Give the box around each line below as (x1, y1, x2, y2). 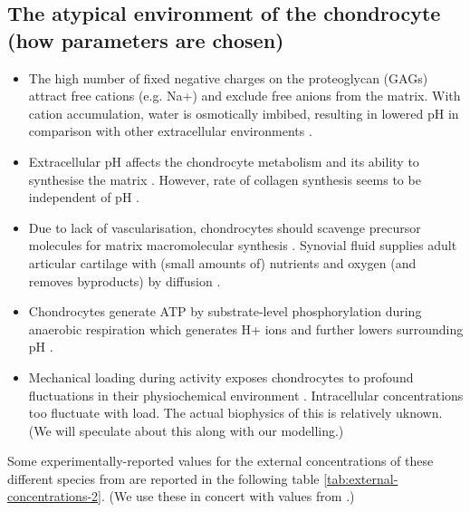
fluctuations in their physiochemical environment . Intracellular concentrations (28, 385, 464, 404)
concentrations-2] (7, 487, 101, 506)
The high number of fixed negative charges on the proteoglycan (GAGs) (28, 68, 428, 87)
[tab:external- (323, 469, 398, 488)
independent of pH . (28, 188, 139, 207)
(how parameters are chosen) (7, 25, 284, 53)
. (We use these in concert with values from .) (101, 487, 355, 506)
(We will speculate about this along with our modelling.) (28, 420, 344, 440)
